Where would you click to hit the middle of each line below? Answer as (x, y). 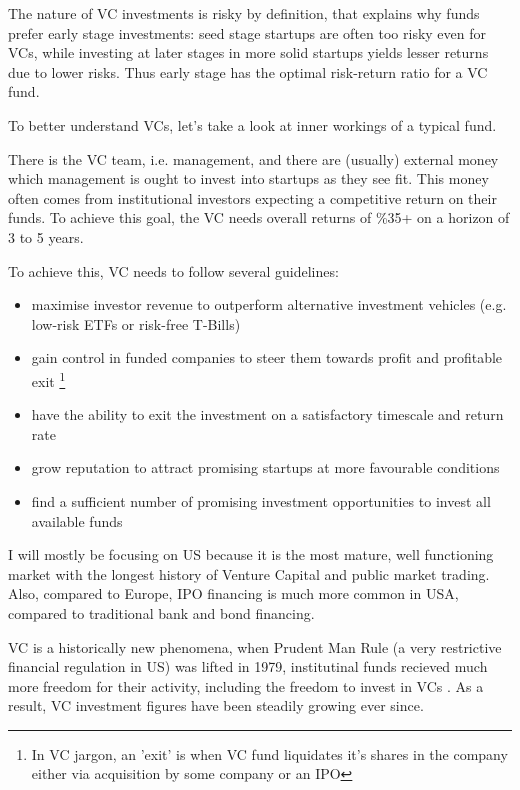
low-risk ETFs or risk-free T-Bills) (136, 323)
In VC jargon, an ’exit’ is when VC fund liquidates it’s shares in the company (269, 753)
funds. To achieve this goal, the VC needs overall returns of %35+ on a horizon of (259, 217)
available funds (77, 520)
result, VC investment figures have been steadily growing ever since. (216, 705)
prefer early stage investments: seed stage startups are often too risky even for (247, 32)
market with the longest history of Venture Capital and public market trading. (249, 573)
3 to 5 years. (46, 236)
